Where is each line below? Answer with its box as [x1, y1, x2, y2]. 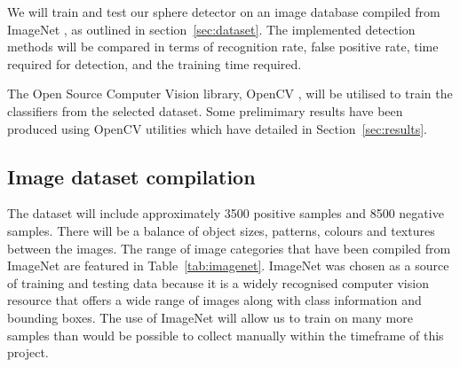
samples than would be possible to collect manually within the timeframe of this [7, 325, 444, 344]
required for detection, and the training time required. [7, 54, 302, 73]
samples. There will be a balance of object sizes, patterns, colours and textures [7, 221, 435, 239]
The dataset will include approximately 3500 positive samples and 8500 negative [7, 204, 444, 223]
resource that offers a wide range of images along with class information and [7, 291, 422, 309]
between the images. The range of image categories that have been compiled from [7, 238, 451, 257]
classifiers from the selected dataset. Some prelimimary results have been [7, 101, 403, 120]
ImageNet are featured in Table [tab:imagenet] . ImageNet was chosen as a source [7, 256, 449, 275]
